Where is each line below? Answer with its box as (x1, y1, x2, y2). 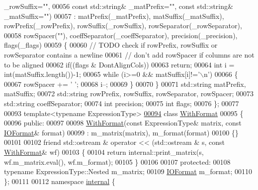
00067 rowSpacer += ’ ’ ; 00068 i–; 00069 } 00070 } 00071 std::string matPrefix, (4, 78, 246, 89)
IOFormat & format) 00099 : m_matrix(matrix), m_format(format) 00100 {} (4, 127, 239, 137)
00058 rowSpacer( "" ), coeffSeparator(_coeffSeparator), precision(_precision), (4, 30, 238, 40)
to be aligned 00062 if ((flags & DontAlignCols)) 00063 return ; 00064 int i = (4, 59, 235, 69)
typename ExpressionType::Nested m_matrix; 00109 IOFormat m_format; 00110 (4, 166, 252, 177)
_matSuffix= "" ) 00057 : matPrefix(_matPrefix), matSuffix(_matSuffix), (4, 10, 224, 21)
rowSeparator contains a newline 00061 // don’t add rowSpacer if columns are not (4, 49, 255, 60)
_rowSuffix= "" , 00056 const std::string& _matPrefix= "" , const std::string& (4, 1, 233, 11)
